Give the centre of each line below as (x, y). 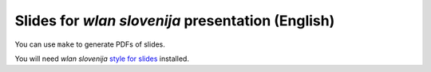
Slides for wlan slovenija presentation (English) (175, 21)
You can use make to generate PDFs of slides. (90, 44)
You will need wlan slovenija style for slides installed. (102, 59)
